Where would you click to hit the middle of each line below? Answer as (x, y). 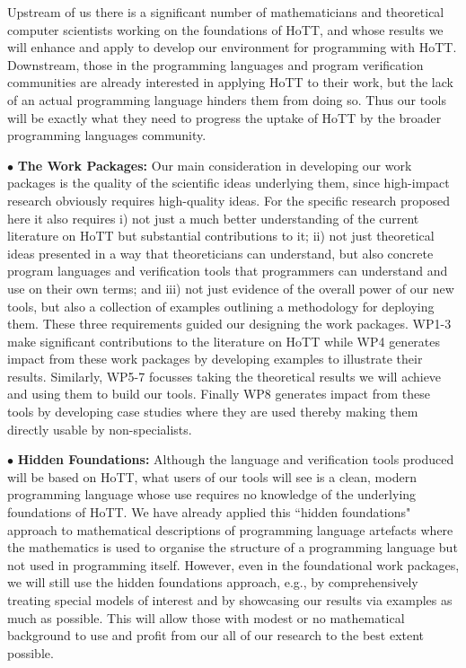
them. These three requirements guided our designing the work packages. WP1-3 (229, 324)
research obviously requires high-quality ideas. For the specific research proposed (229, 200)
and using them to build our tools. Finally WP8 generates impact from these (219, 394)
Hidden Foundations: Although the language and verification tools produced (236, 459)
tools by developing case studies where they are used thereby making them (213, 412)
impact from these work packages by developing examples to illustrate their (215, 359)
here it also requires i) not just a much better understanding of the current (213, 218)
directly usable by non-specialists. (100, 429)
